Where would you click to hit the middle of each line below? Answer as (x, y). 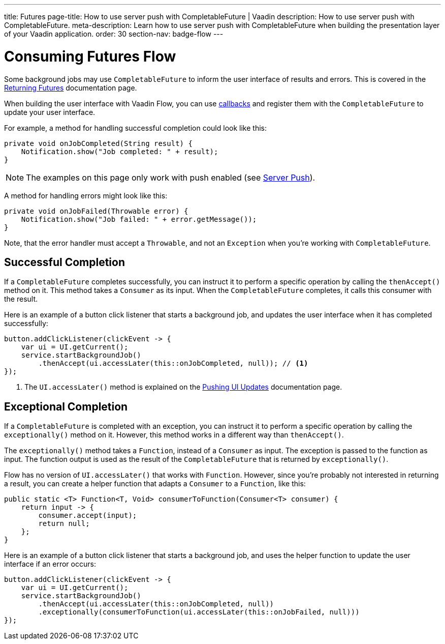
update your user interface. (50, 112)
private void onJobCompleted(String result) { (98, 143)
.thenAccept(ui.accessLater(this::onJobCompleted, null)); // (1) (173, 363)
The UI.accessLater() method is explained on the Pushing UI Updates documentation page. (183, 387)
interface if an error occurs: (50, 564)
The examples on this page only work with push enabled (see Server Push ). (171, 177)
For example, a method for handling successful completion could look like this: (135, 128)
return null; (64, 524)
